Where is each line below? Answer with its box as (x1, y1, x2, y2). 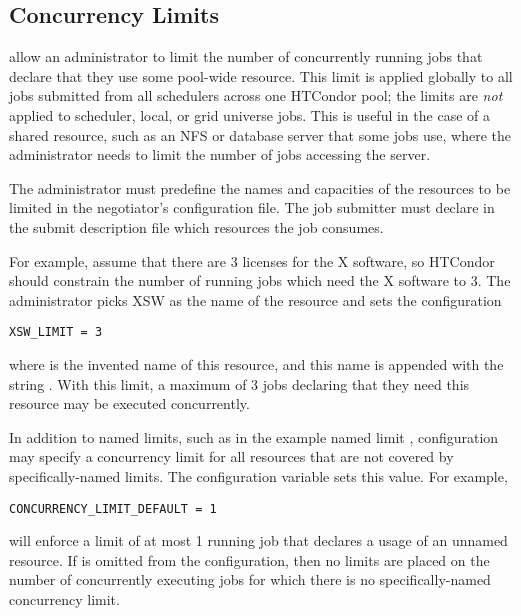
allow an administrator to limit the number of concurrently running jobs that (9, 46, 483, 67)
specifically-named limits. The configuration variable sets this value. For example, (9, 465, 508, 486)
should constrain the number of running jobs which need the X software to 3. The (9, 270, 511, 291)
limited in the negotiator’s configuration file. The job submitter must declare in (9, 197, 495, 218)
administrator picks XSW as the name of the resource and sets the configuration (9, 289, 502, 310)
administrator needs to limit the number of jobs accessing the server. (9, 144, 431, 165)
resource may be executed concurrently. (9, 393, 250, 414)
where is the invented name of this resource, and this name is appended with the (9, 353, 504, 374)
